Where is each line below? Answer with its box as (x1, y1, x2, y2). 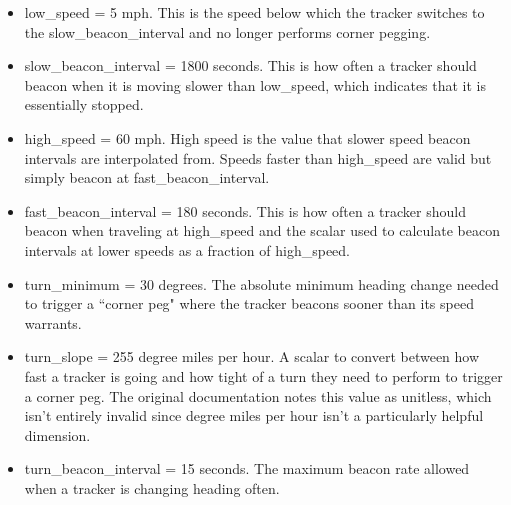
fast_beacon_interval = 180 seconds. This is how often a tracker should (24, 200, 466, 221)
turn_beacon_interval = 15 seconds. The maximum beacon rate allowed (24, 458, 470, 479)
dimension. (24, 424, 91, 445)
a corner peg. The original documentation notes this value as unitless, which (24, 385, 492, 406)
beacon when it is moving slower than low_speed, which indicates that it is (24, 74, 487, 95)
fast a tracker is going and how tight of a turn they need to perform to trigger (24, 365, 503, 386)
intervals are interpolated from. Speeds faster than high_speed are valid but (24, 147, 492, 168)
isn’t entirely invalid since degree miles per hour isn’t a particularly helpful (24, 405, 484, 426)
